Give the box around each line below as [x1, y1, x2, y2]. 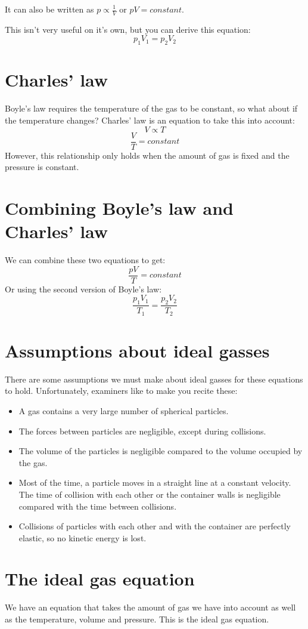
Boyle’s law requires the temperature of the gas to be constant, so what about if [5, 102, 298, 115]
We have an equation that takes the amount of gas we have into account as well [5, 601, 296, 613]
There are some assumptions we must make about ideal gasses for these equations [5, 372, 303, 385]
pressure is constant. [5, 161, 79, 173]
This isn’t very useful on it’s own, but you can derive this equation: [5, 23, 251, 35]
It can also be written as [5, 3, 94, 15]
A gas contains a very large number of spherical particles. [18, 404, 229, 417]
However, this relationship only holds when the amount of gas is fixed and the [5, 149, 290, 161]
